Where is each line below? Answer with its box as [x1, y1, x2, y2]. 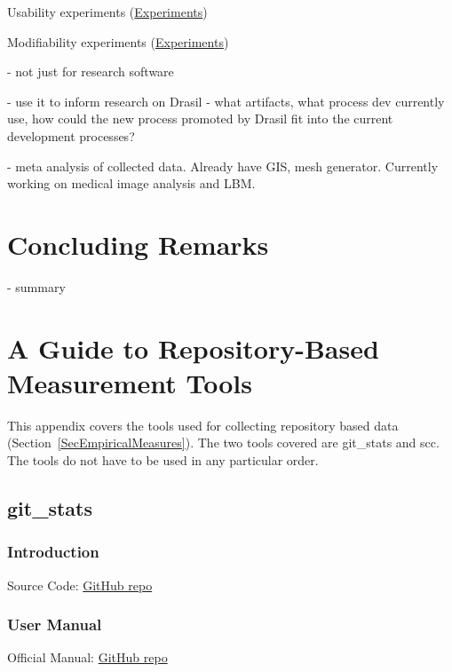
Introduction [7, 541, 99, 563]
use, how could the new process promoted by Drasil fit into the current [7, 109, 393, 128]
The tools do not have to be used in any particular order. [7, 450, 319, 469]
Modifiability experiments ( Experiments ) [7, 32, 229, 51]
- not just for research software [7, 62, 174, 81]
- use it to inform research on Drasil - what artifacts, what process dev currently [7, 91, 445, 110]
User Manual [7, 613, 102, 636]
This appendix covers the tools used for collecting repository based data [7, 415, 399, 434]
